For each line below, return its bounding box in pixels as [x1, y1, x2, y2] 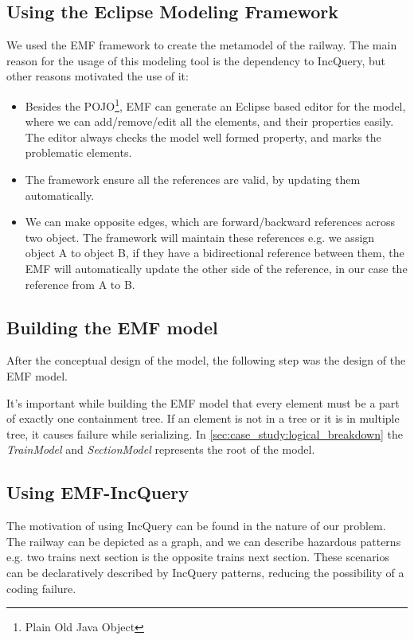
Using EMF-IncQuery [6, 480, 189, 505]
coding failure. [6, 580, 76, 596]
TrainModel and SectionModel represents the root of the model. [6, 441, 315, 458]
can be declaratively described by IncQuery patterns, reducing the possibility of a [6, 564, 404, 580]
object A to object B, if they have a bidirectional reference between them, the [25, 244, 404, 261]
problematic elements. [25, 144, 132, 161]
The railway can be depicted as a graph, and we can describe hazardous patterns [6, 533, 401, 549]
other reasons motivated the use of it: [6, 68, 189, 84]
